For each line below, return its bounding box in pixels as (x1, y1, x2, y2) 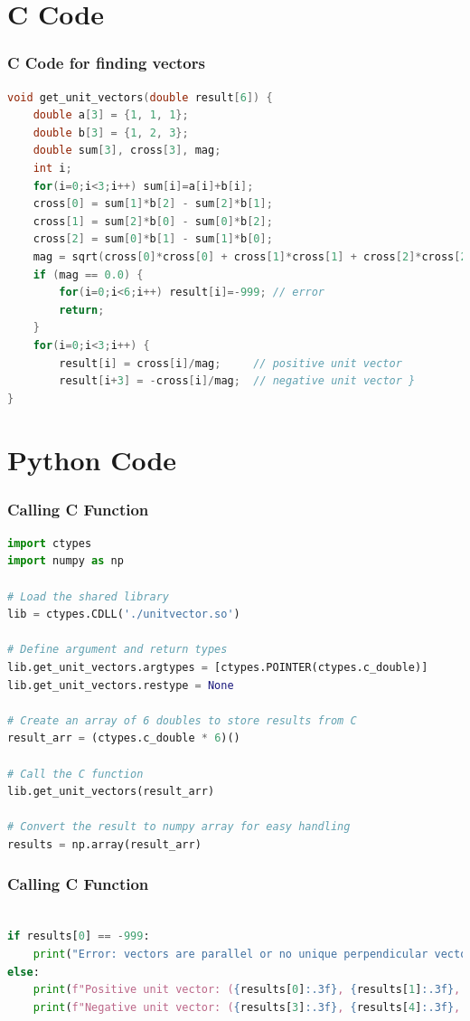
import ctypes (7, 536, 92, 550)
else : (7, 965, 40, 978)
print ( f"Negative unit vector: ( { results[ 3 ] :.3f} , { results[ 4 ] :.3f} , (33, 1000, 461, 1014)
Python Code (7, 441, 177, 478)
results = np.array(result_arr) (7, 837, 202, 851)
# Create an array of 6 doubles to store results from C (7, 714, 357, 727)
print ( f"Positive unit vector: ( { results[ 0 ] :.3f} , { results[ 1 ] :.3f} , (33, 983, 461, 997)
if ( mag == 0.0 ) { (33, 268, 144, 281)
